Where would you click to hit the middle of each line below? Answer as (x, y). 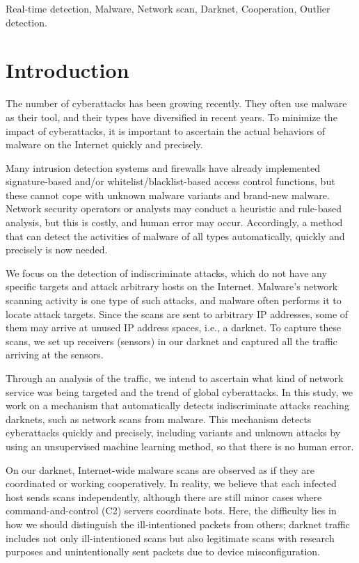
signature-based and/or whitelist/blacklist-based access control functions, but (170, 181)
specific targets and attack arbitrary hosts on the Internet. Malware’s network (172, 286)
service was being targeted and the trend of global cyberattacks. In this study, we (179, 391)
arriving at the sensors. (55, 355)
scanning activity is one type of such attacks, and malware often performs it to (174, 300)
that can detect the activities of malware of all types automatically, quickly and (175, 236)
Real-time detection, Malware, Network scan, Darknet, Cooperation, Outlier (168, 8)
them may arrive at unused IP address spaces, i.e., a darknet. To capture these (174, 327)
